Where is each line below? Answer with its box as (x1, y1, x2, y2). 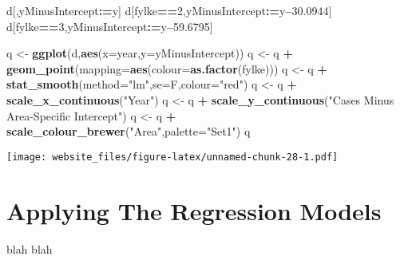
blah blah (6, 240, 53, 257)
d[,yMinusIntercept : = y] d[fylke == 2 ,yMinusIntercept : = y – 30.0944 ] (6, 2, 332, 18)
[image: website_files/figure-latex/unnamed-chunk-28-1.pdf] (6, 151, 339, 163)
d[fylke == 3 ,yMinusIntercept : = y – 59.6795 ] (6, 18, 213, 34)
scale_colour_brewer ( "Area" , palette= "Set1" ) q (6, 123, 251, 140)
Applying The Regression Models (6, 194, 382, 227)
